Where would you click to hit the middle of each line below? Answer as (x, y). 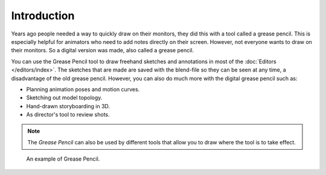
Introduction (43, 16)
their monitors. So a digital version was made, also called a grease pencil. (103, 51)
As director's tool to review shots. (68, 115)
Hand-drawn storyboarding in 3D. (68, 106)
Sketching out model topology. (64, 98)
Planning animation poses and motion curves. (83, 89)
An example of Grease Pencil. (63, 159)
